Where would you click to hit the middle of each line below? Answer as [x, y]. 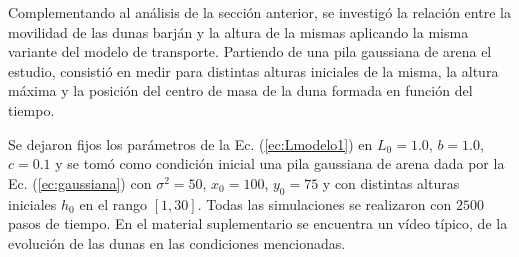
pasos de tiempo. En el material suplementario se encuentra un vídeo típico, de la [258, 223]
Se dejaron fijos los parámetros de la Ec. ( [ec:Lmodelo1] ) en [190, 143]
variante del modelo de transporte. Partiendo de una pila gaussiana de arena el [250, 51]
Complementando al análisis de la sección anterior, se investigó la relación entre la [259, 12]
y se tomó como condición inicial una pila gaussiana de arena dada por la [280, 163]
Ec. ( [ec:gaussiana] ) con [80, 182]
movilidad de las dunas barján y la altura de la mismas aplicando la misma [238, 31]
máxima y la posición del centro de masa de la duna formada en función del [240, 90]
